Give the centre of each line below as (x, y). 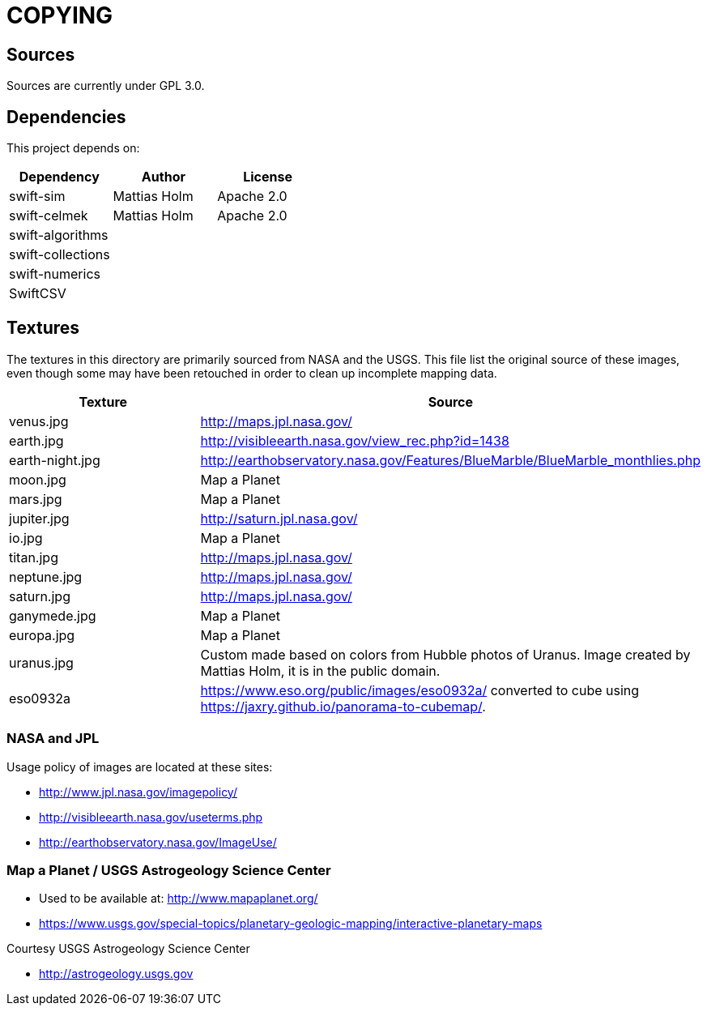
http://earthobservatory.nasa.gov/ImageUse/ (158, 842)
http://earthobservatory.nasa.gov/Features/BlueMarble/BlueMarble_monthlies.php (450, 460)
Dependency (59, 177)
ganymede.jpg (53, 615)
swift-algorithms (59, 235)
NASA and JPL (53, 739)
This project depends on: (73, 148)
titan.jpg (34, 557)
